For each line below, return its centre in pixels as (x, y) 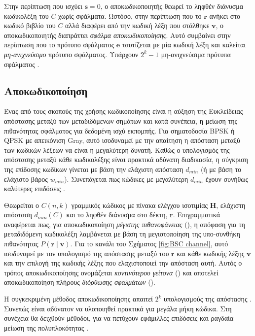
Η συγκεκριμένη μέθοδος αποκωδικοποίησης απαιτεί (78, 299)
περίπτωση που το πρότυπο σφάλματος (59, 45)
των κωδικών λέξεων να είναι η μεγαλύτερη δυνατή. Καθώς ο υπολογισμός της (117, 150)
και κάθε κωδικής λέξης (211, 253)
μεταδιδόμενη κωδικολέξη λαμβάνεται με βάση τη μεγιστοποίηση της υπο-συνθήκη (122, 234)
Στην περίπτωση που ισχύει (43, 6)
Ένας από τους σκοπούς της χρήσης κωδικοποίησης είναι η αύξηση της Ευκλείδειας (124, 111)
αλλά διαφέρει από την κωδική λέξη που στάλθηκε (137, 25)
